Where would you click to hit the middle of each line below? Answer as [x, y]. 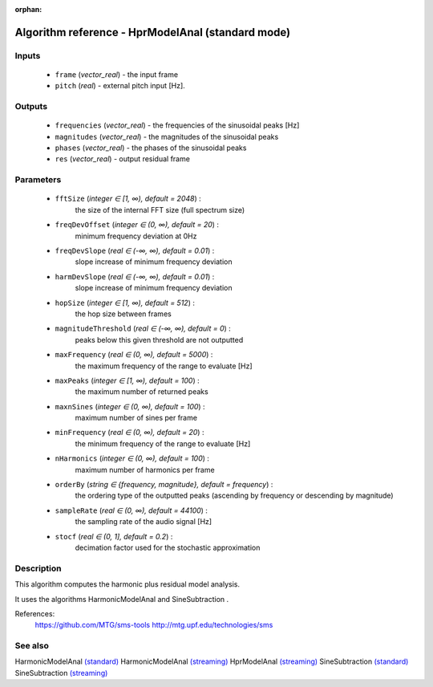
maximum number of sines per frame [136, 418]
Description [38, 568]
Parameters [38, 180]
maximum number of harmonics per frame [145, 470]
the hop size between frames [123, 314]
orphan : [28, 9]
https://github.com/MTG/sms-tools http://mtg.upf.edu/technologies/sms [154, 625]
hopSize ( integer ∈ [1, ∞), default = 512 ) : [125, 303]
